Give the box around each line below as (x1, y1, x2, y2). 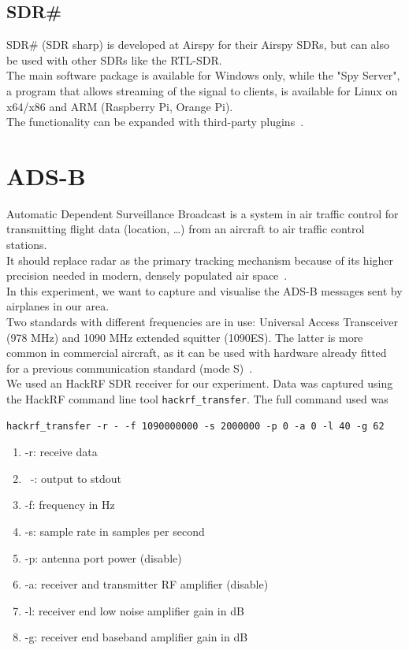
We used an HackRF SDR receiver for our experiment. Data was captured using (6, 375, 393, 392)
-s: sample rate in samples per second (24, 523, 205, 540)
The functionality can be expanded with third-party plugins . (6, 113, 304, 130)
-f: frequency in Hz (24, 496, 115, 513)
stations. (6, 236, 47, 253)
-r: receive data (24, 444, 98, 460)
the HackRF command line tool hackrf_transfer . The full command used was (6, 391, 389, 407)
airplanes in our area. (6, 298, 110, 314)
